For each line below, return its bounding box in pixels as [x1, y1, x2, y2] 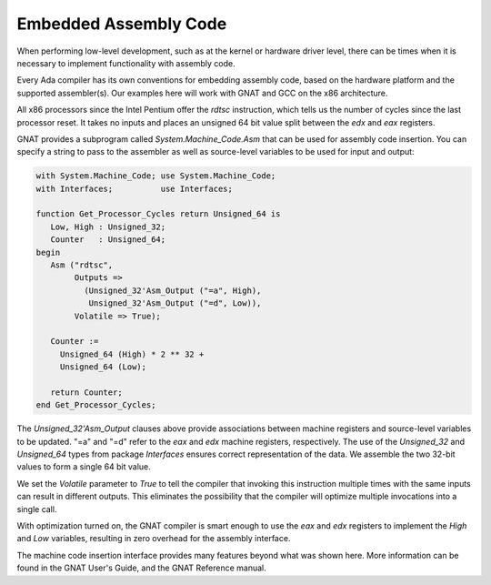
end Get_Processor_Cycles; [35, 400, 156, 410]
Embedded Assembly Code [16, 14, 227, 34]
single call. [16, 503, 57, 514]
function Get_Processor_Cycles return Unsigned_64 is [35, 209, 281, 219]
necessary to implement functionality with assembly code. [16, 57, 235, 68]
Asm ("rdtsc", [50, 260, 114, 270]
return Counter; [50, 387, 123, 398]
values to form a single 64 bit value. [16, 461, 152, 472]
